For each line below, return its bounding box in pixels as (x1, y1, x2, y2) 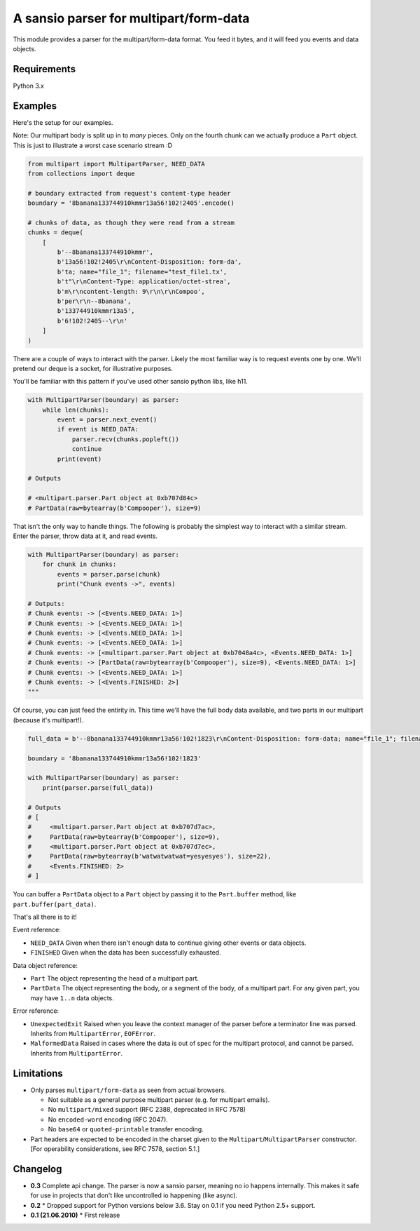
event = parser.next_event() (57, 416, 157, 424)
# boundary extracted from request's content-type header (27, 189, 231, 197)
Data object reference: (13, 961, 78, 969)
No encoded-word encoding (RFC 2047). (48, 1115, 168, 1124)
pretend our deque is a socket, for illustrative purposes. (13, 364, 173, 372)
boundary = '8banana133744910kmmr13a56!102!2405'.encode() (27, 199, 234, 207)
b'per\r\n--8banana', (57, 297, 132, 305)
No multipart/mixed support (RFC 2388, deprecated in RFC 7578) (48, 1105, 246, 1114)
